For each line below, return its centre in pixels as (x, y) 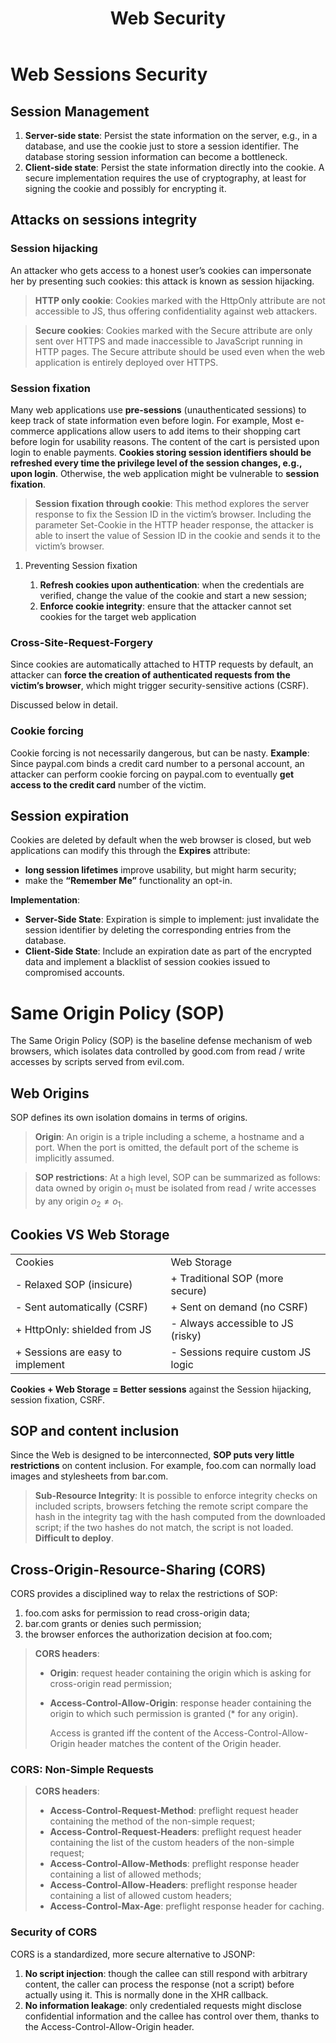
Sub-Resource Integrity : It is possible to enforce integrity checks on (176, 1496)
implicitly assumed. (74, 1158)
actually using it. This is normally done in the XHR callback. (146, 1994)
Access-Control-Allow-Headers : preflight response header (173, 1885)
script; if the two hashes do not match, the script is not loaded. (164, 1528)
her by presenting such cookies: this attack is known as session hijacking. (162, 281)
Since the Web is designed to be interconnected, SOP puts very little (152, 1455)
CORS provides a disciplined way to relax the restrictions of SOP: (144, 1594)
